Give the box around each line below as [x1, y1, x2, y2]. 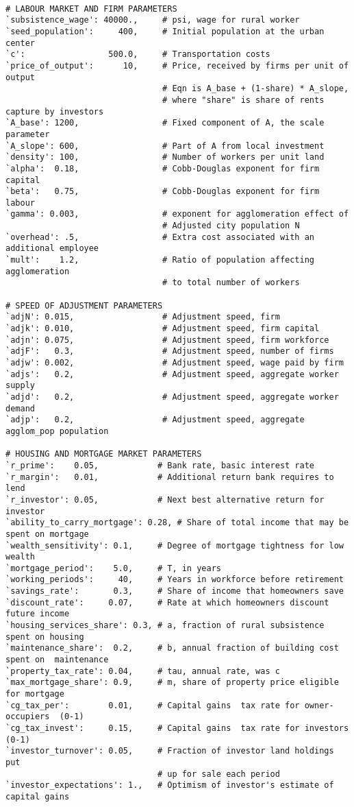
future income [5, 609, 70, 619]
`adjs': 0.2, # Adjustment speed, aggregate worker [5, 369, 339, 379]
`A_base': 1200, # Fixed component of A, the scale [5, 118, 325, 128]
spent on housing [5, 631, 84, 642]
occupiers [5, 712, 50, 722]
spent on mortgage [5, 529, 89, 539]
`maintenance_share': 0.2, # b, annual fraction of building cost [5, 643, 339, 653]
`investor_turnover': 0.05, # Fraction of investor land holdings [5, 746, 334, 756]
